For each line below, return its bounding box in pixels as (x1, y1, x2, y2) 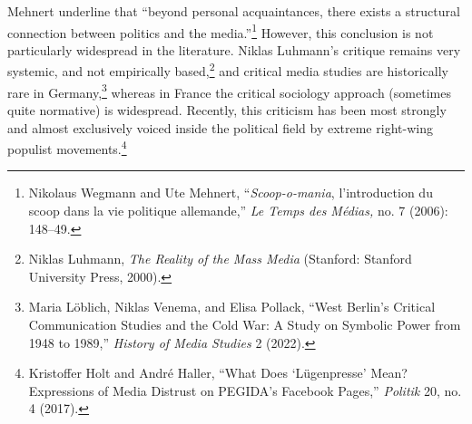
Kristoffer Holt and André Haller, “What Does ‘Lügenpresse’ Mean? (28, 363, 408, 382)
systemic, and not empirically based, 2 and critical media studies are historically (7, 59, 448, 81)
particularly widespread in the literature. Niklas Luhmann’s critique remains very (7, 40, 461, 59)
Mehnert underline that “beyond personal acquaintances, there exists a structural (7, 2, 460, 20)
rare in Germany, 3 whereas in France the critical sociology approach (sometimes (7, 80, 451, 101)
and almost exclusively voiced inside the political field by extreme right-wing (7, 118, 433, 137)
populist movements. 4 (7, 137, 127, 158)
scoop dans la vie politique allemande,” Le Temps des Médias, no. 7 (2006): (28, 200, 448, 219)
